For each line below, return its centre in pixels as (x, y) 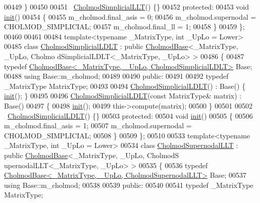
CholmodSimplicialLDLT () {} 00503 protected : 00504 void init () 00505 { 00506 (130, 115)
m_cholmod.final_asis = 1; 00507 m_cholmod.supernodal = (98, 125)
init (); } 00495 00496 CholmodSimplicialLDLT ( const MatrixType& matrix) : (123, 96)
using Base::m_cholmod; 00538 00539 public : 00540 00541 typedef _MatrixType (129, 185)
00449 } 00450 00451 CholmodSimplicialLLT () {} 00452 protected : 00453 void (127, 7)
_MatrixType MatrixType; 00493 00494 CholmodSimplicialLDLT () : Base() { (125, 86)
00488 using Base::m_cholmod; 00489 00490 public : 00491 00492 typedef (116, 76)
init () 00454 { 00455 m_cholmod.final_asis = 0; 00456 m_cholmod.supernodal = (130, 16)
